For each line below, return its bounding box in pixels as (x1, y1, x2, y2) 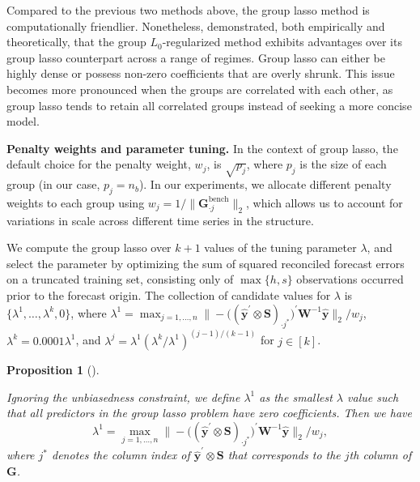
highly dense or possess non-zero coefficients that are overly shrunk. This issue (6, 65, 395, 82)
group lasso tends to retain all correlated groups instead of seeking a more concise (6, 96, 412, 113)
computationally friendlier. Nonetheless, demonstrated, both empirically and (6, 17, 385, 34)
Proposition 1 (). (6, 360, 100, 377)
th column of (349, 446, 412, 463)
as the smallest (259, 388, 333, 405)
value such (347, 388, 399, 405)
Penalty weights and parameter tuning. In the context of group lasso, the (6, 139, 398, 156)
